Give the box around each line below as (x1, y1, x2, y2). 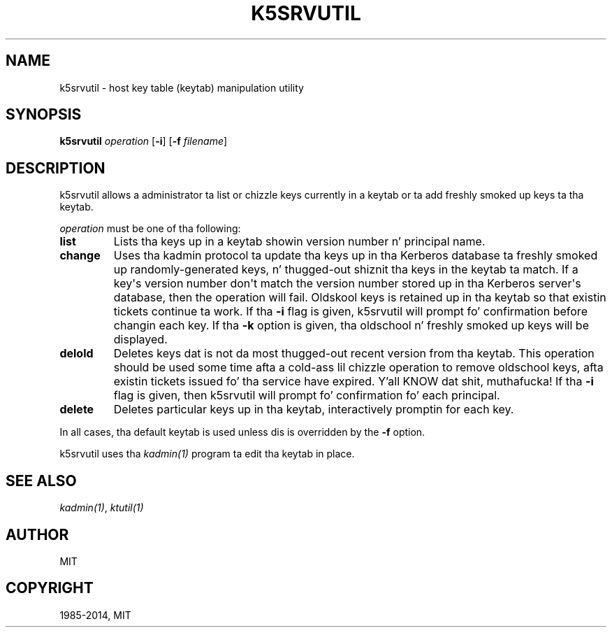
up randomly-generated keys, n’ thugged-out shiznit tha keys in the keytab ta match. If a (113, 262, 578, 277)
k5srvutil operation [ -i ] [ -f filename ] (59, 135, 228, 148)
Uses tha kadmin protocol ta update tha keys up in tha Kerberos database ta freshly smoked (113, 248, 598, 263)
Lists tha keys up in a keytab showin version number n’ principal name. (113, 234, 486, 249)
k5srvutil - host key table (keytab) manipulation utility (59, 81, 304, 94)
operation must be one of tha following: (59, 222, 241, 235)
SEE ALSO (6, 471, 77, 490)
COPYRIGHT (6, 579, 94, 597)
